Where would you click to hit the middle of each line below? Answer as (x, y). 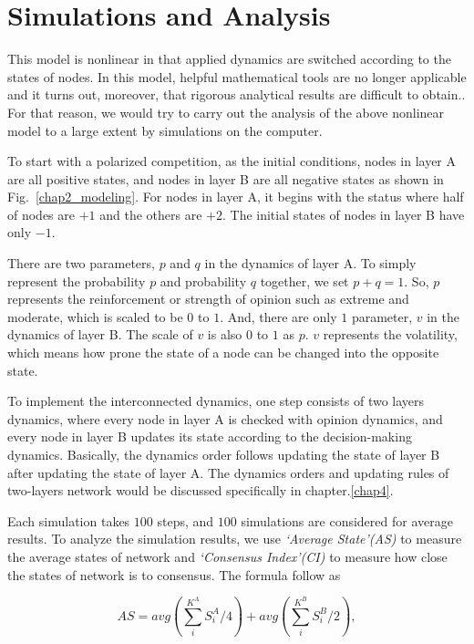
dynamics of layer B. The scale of (100, 334)
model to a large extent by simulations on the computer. (165, 130)
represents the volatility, (390, 334)
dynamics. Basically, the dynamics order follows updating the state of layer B (224, 454)
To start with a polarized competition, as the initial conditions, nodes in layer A (232, 161)
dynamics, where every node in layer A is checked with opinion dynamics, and (225, 418)
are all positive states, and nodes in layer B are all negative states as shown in (226, 178)
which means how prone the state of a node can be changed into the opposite (223, 353)
